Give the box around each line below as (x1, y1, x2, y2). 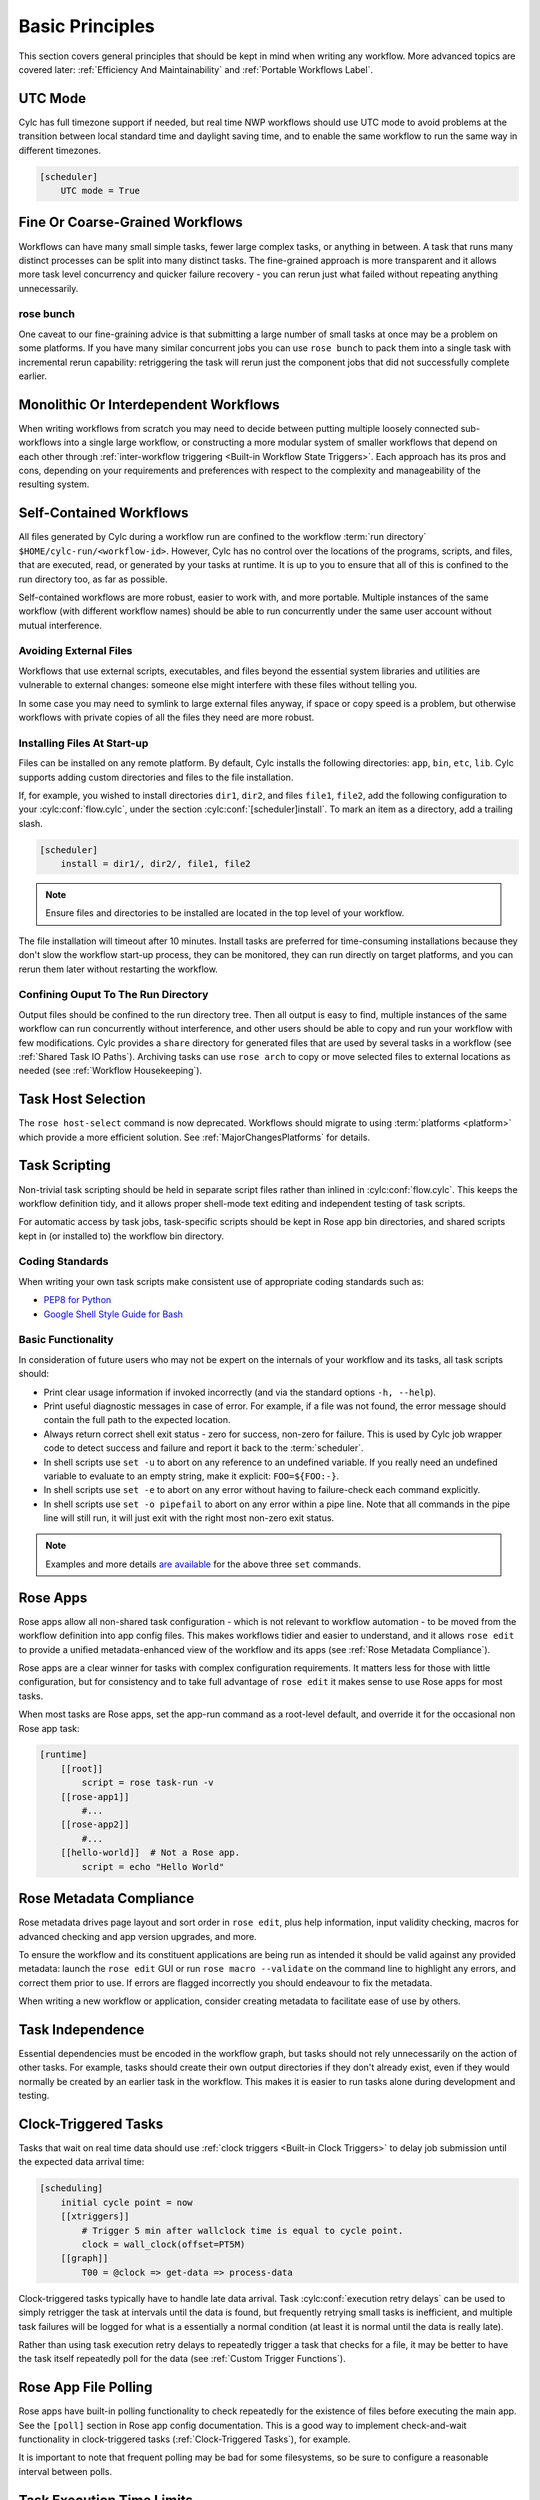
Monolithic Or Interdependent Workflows (18, 396, 280, 413)
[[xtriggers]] (60, 2211, 130, 2222)
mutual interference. (18, 619, 102, 631)
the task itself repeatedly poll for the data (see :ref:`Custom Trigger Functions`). (18, 2353, 346, 2365)
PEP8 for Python (43, 1294, 112, 1306)
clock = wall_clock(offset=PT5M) (81, 2238, 246, 2250)
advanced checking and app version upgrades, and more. (18, 1930, 257, 1942)
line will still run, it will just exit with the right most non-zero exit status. (43, 1512, 335, 1524)
